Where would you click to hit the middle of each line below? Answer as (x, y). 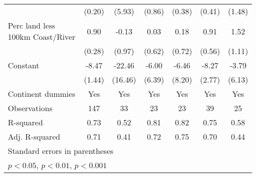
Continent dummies (42, 94)
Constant (24, 65)
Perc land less (32, 25)
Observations (30, 108)
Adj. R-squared (34, 136)
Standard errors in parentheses (61, 151)
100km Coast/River (42, 37)
